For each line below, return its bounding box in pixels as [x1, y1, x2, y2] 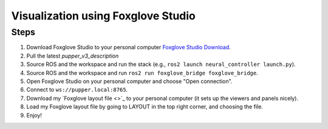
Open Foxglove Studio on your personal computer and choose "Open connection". [26, 78, 233, 85]
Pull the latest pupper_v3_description [26, 52, 119, 59]
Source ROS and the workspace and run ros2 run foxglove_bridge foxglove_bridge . [26, 69, 258, 76]
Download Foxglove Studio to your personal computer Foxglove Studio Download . [26, 44, 231, 51]
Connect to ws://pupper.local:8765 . [26, 86, 128, 93]
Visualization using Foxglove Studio [11, 9, 196, 22]
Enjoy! [26, 111, 43, 119]
